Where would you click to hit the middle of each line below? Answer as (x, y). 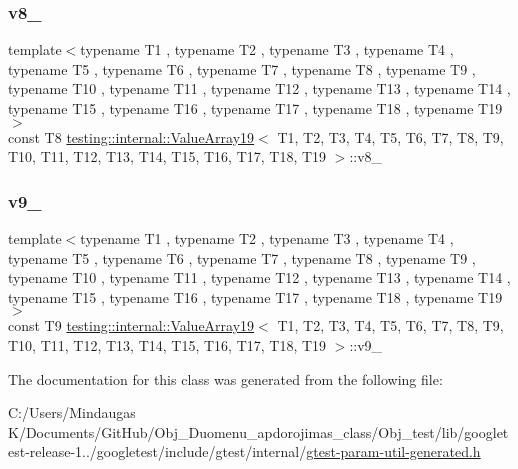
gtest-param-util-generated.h (393, 451)
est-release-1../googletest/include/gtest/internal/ (157, 451)
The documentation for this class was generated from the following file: (225, 378)
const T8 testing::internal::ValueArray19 (131, 136)
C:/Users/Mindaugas (72, 412)
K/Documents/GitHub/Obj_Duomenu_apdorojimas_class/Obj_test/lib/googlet (258, 431)
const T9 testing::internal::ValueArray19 (131, 325)
